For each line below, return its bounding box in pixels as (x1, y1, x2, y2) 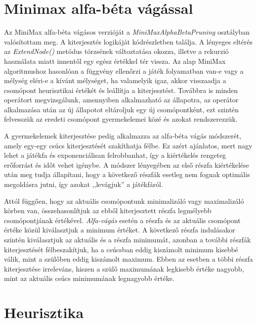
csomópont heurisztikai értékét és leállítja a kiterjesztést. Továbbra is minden (4, 85, 238, 95)
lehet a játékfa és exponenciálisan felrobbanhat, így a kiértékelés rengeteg (4, 150, 226, 160)
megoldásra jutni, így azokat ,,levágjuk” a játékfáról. (4, 179, 163, 189)
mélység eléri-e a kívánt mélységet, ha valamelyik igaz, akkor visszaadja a (4, 75, 226, 86)
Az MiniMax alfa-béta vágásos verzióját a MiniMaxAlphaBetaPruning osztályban (4, 27, 250, 37)
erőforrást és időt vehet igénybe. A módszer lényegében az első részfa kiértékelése (4, 159, 250, 170)
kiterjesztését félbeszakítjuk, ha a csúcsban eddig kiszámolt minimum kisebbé (4, 244, 238, 254)
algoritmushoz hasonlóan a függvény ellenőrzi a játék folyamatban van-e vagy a (4, 65, 244, 76)
